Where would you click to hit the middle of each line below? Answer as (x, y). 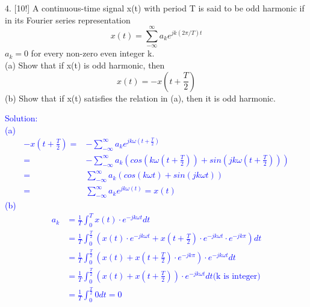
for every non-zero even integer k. (93, 53)
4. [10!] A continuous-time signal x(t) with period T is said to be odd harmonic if (155, 8)
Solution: (21, 118)
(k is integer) (237, 276)
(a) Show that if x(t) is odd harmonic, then (85, 65)
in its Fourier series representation (68, 20)
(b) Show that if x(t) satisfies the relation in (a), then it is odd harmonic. (140, 98)
